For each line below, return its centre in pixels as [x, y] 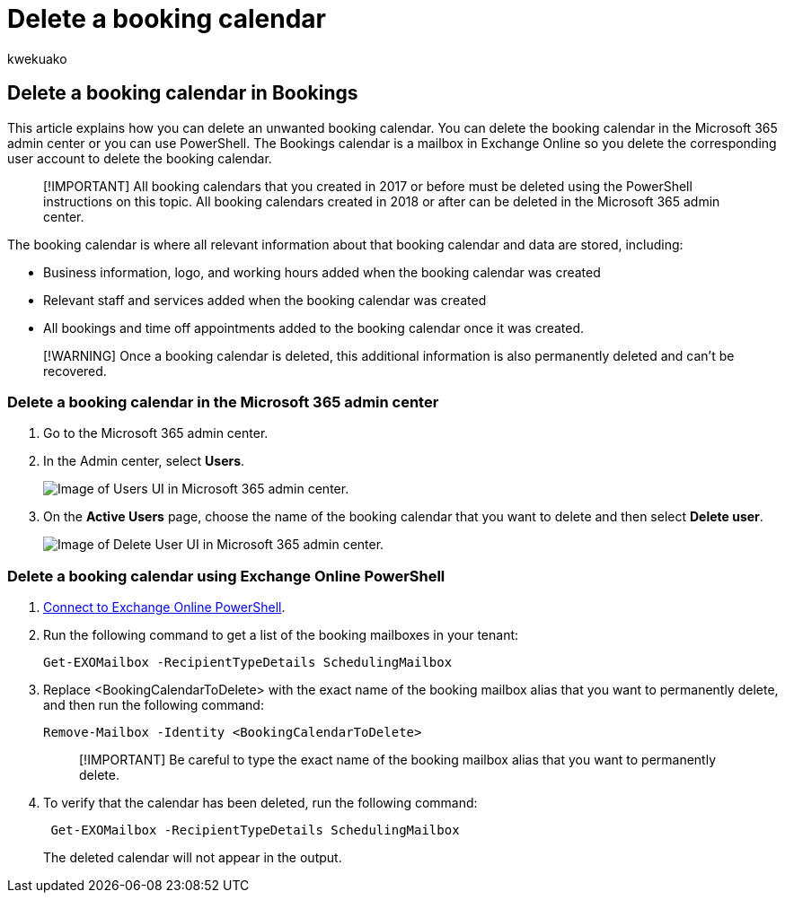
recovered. [75, 371]
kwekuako [37, 58]
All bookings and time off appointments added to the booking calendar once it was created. [314, 328]
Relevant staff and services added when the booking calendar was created [265, 300]
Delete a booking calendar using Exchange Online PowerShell [226, 576]
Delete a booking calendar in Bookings [183, 93]
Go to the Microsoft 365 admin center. [156, 433]
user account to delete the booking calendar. [140, 158]
